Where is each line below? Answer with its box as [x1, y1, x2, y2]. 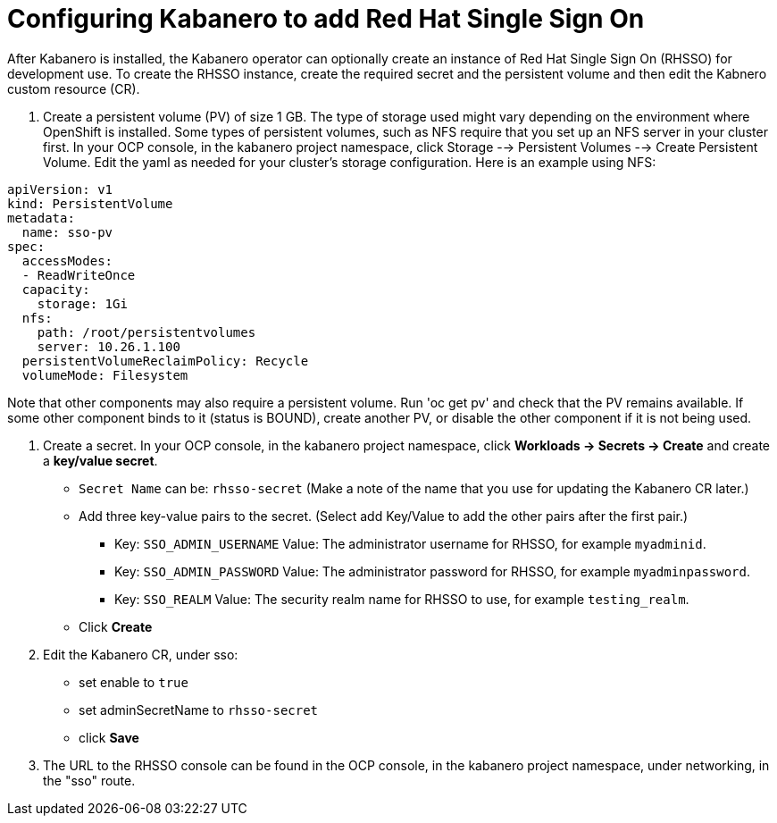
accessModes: [21, 253, 113, 268]
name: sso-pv [21, 224, 113, 239]
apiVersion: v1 [7, 181, 113, 197]
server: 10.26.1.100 [37, 339, 180, 354]
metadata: [7, 210, 75, 225]
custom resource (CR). [7, 80, 140, 97]
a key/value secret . [43, 452, 158, 468]
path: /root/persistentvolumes [37, 324, 256, 340]
